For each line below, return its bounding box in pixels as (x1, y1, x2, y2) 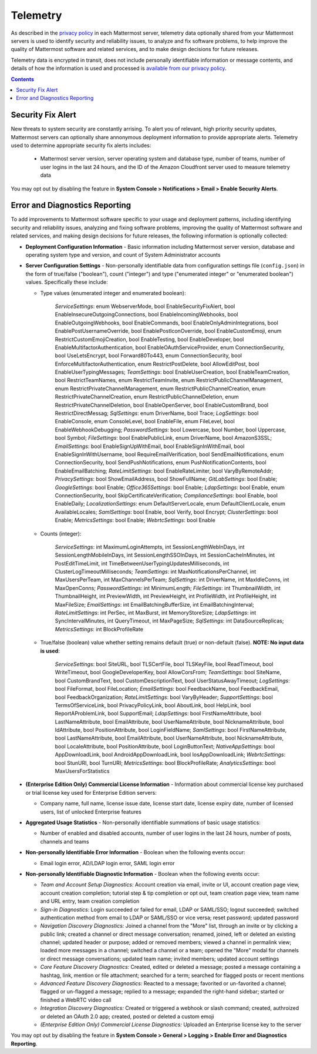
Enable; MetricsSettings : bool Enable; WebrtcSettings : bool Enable (55, 517, 215, 524)
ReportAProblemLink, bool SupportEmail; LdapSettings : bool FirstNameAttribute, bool (55, 710, 261, 717)
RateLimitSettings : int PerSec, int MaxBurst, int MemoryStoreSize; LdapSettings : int (55, 609, 257, 617)
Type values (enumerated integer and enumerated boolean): (40, 289, 186, 296)
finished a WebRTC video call (40, 996, 112, 1003)
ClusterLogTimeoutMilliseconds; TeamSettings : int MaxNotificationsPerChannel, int (55, 568, 257, 575)
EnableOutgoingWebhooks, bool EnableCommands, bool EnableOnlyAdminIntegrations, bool (55, 319, 278, 326)
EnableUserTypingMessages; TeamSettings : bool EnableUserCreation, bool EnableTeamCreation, (55, 369, 290, 376)
